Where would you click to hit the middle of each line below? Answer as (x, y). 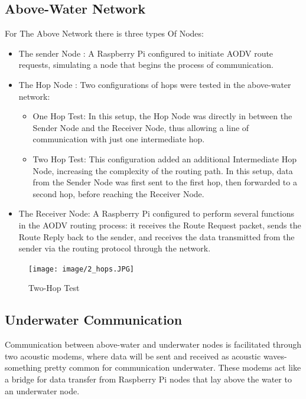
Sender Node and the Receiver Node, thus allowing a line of (141, 127)
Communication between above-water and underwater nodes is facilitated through (153, 344)
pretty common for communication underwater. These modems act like (172, 367)
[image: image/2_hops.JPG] (81, 269)
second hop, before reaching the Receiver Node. (118, 193)
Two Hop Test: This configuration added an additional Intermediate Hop (165, 158)
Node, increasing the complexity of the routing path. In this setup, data (163, 170)
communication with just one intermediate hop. (119, 139)
